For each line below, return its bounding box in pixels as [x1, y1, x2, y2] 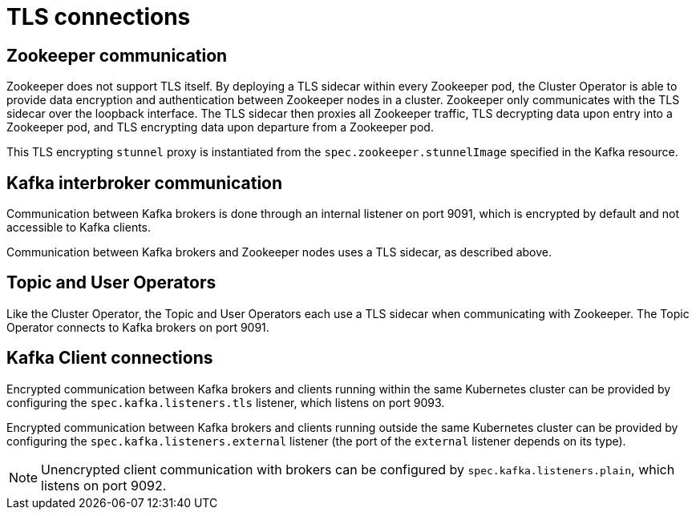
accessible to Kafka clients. [6, 220, 152, 235]
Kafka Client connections [6, 348, 213, 369]
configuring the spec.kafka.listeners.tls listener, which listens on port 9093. [6, 395, 445, 409]
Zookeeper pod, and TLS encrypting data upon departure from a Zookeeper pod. [6, 120, 434, 135]
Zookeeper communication [6, 45, 228, 66]
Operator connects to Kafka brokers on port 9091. [6, 320, 269, 334]
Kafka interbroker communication [6, 172, 283, 193]
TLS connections [6, 3, 191, 30]
